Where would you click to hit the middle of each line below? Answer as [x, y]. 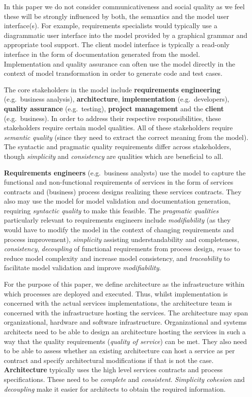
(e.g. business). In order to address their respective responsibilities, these [113, 118]
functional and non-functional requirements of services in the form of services [119, 182]
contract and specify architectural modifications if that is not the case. [109, 360]
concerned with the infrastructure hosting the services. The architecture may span [126, 312]
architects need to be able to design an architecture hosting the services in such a [125, 331]
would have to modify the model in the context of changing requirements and [119, 230]
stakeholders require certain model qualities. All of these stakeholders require [118, 128]
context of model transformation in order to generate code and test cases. [113, 73]
